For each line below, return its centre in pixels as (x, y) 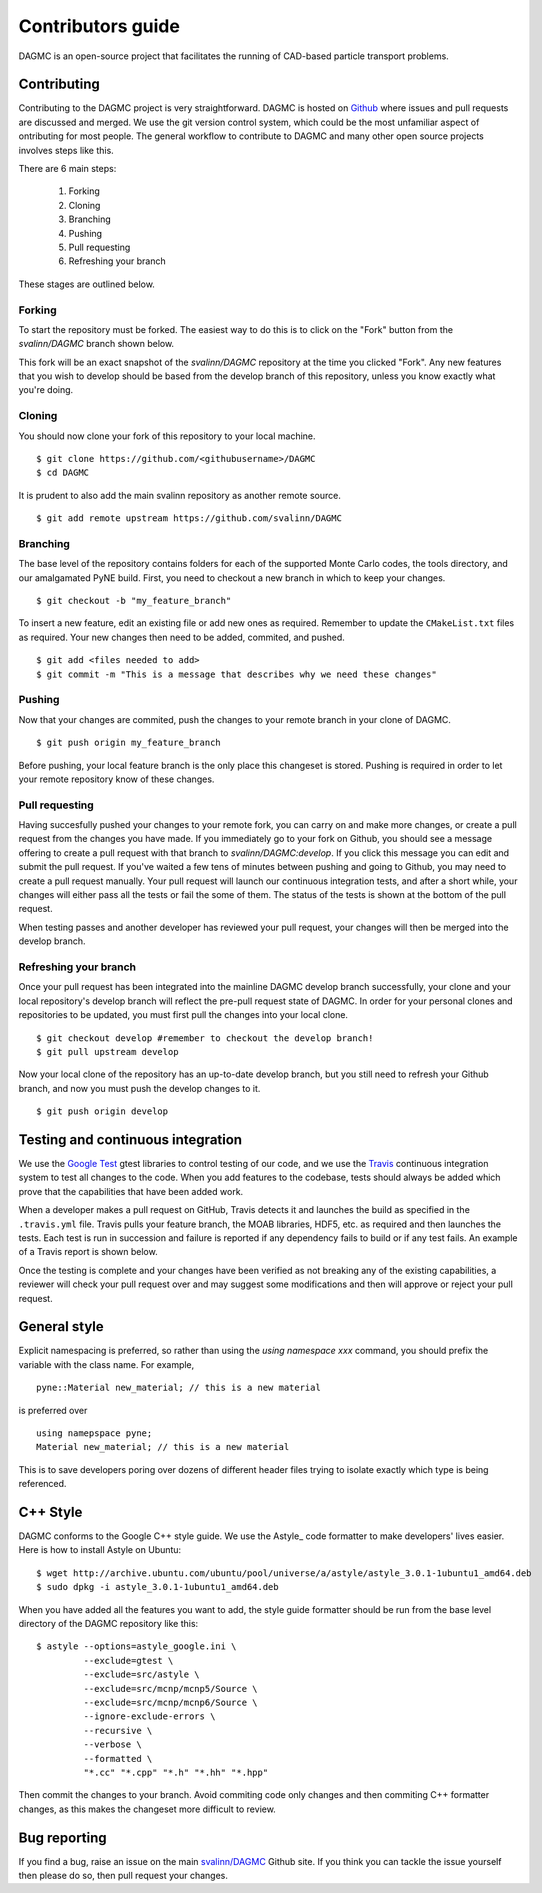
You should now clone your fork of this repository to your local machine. (167, 436)
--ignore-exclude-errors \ (149, 1716)
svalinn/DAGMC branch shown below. (96, 344)
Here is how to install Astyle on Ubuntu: (100, 1550)
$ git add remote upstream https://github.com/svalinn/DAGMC (189, 518)
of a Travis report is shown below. (88, 1252)
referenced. (42, 1484)
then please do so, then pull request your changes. (123, 1875)
